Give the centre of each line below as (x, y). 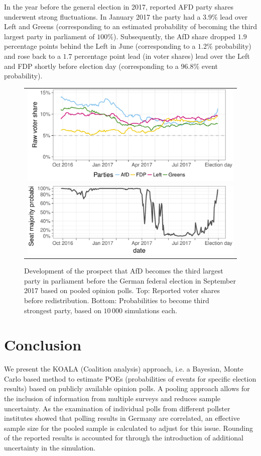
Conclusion (43, 345)
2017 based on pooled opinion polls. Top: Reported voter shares (122, 290)
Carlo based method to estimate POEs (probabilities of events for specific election (130, 378)
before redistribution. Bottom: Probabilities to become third (117, 300)
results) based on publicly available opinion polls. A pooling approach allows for (127, 388)
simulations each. (151, 310)
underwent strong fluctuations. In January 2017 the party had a (102, 16)
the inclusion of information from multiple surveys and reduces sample (112, 398)
